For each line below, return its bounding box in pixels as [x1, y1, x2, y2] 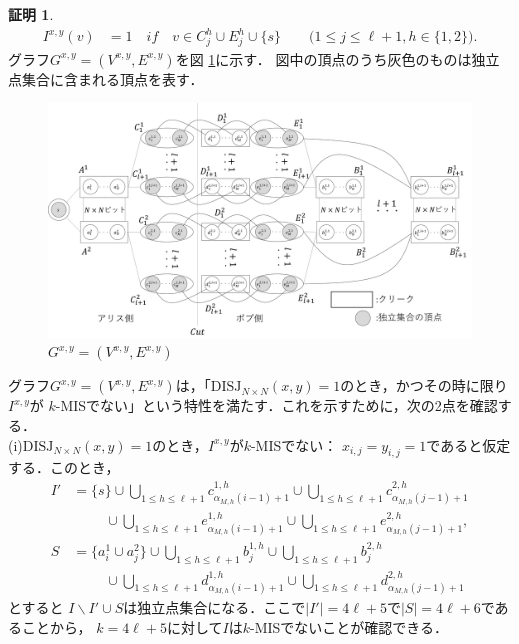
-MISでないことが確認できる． [249, 617, 449, 638]
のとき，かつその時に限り [340, 375, 508, 396]
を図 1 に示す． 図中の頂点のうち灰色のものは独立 [175, 48, 500, 69]
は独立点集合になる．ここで [123, 597, 306, 618]
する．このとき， [8, 457, 120, 478]
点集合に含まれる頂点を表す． [8, 68, 204, 89]
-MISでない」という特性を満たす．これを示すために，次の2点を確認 [55, 395, 498, 416]
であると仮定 [426, 434, 511, 455]
